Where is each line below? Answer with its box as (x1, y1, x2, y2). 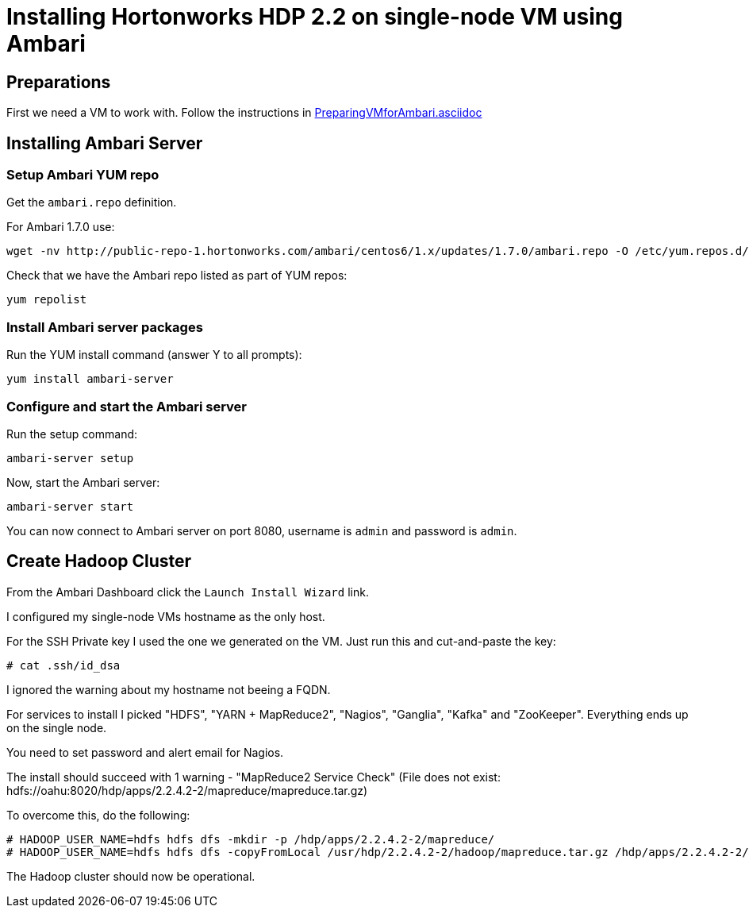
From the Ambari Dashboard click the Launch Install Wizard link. (6, 584, 369, 599)
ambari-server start (6, 499, 134, 513)
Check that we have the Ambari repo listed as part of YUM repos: (6, 268, 348, 283)
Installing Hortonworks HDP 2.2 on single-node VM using (6, 3, 623, 30)
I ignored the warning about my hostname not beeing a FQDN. (6, 682, 331, 696)
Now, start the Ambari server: (6, 475, 160, 489)
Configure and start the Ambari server (6, 398, 247, 415)
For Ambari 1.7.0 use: (6, 220, 115, 234)
